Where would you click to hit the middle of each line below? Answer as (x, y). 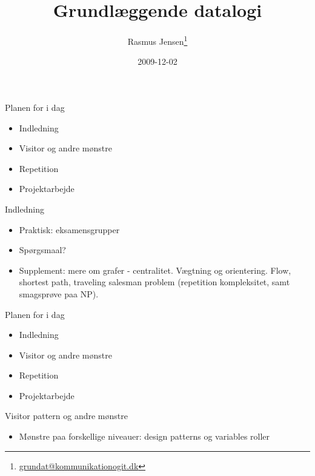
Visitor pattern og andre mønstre (66, 416)
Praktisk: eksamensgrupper (69, 229)
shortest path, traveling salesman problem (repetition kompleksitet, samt (154, 282)
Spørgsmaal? (42, 250)
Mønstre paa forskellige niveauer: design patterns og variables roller (144, 436)
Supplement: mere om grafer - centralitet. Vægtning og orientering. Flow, (155, 270)
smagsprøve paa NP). (59, 293)
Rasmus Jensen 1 (157, 40)
